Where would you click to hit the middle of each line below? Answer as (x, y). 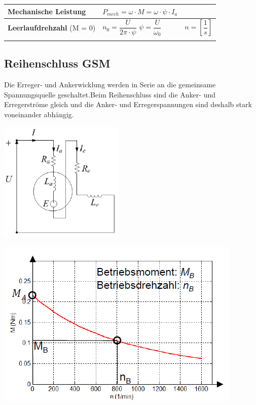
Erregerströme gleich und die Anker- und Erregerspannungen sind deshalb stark (128, 104)
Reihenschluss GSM (57, 63)
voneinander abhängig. (39, 114)
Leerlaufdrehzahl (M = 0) (52, 28)
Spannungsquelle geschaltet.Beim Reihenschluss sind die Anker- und (110, 94)
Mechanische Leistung (47, 11)
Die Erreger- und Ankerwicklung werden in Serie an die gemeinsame (110, 85)
